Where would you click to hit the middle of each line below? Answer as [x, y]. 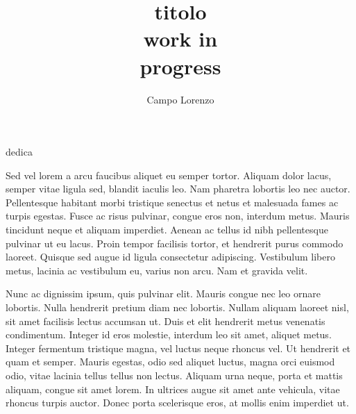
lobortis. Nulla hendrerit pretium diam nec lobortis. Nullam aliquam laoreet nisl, [177, 307]
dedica [19, 152]
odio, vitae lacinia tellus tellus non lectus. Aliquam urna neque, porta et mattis [174, 375]
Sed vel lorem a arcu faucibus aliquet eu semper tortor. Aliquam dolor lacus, [169, 175]
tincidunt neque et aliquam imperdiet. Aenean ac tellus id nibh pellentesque [167, 230]
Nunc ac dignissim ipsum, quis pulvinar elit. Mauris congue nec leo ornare [163, 293]
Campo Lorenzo [180, 99]
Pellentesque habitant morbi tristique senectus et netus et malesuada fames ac [172, 202]
